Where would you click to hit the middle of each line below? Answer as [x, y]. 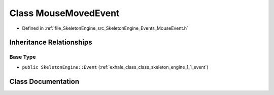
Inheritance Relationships [51, 42]
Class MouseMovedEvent [64, 13]
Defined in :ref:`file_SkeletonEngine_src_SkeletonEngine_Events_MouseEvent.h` [105, 28]
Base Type [23, 57]
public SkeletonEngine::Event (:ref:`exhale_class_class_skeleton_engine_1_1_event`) [115, 67]
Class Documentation [44, 81]
